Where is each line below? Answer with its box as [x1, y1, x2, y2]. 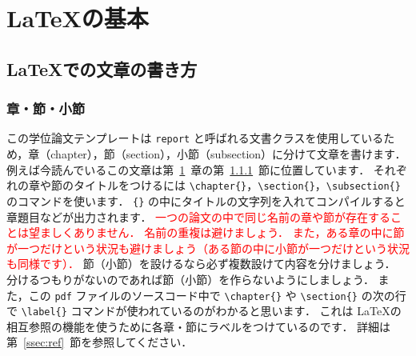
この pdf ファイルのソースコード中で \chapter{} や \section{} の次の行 [28, 286, 406, 303]
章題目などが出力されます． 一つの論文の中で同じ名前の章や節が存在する [6, 208, 391, 225]
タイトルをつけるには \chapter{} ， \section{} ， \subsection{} [73, 177, 401, 194]
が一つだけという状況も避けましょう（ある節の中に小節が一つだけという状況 [6, 239, 410, 256]
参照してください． [92, 334, 193, 350]
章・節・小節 [6, 98, 86, 118]
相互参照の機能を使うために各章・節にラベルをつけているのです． [6, 318, 354, 334]
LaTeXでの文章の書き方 [6, 56, 198, 81]
